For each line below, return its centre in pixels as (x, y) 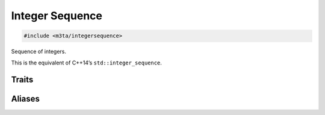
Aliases (26, 99)
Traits (22, 80)
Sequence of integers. (39, 52)
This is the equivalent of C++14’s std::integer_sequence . (87, 63)
